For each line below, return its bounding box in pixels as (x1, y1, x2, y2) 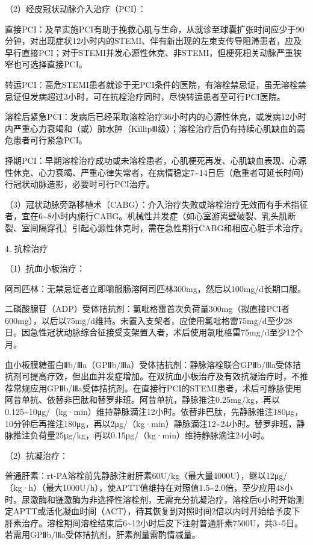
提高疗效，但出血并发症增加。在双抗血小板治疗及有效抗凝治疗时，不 (29, 370, 300, 382)
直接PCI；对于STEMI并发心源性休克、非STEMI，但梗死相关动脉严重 (21, 46, 294, 58)
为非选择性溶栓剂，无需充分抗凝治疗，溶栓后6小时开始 (80, 493, 296, 505)
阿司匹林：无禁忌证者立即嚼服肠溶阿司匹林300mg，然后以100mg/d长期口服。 (5, 282, 306, 294)
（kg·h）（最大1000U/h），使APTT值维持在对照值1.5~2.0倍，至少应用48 (5, 481, 285, 493)
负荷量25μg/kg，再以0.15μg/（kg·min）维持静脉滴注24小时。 (29, 429, 269, 441)
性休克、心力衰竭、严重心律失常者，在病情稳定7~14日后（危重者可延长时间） (5, 166, 305, 178)
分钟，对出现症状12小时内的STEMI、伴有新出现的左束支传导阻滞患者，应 (5, 34, 294, 47)
